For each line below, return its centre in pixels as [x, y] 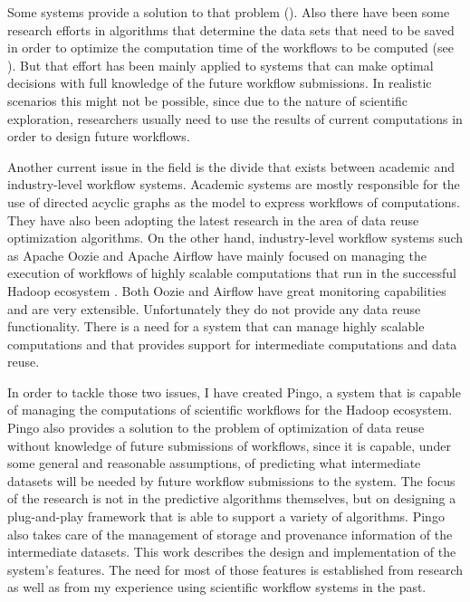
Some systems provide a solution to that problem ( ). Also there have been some [229, 12]
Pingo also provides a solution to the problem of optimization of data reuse [216, 428]
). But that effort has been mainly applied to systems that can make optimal [221, 65]
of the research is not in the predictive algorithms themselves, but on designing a [232, 498]
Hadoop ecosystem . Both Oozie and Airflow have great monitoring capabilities [227, 290]
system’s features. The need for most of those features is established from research [235, 569]
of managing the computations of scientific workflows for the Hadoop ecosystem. [230, 410]
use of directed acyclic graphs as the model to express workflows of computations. [234, 201]
